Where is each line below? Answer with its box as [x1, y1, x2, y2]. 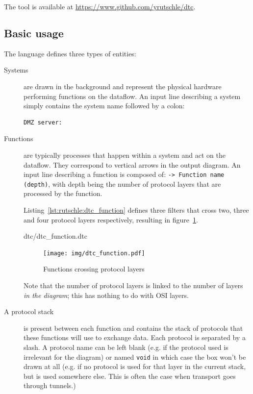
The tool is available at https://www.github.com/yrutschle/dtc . [4, 1, 196, 11]
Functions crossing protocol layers [43, 264, 145, 274]
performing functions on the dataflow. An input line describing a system [24, 91, 241, 101]
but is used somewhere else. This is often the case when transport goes [24, 370, 236, 381]
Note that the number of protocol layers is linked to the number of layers [24, 280, 243, 291]
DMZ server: [24, 119, 62, 126]
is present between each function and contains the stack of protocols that [24, 322, 243, 333]
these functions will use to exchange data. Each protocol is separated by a [24, 332, 246, 343]
